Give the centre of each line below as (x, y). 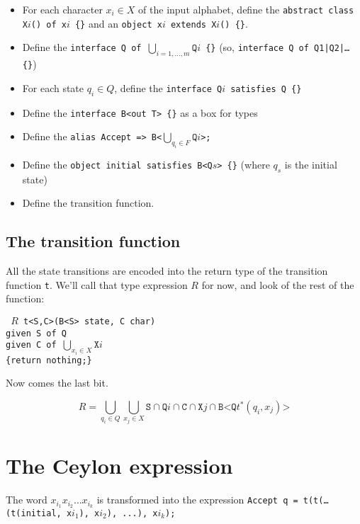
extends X (193, 24)
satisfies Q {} (266, 89)
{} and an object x (118, 23)
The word (27, 500)
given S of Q (36, 333)
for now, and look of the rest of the (278, 284)
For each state (53, 87)
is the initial (311, 164)
